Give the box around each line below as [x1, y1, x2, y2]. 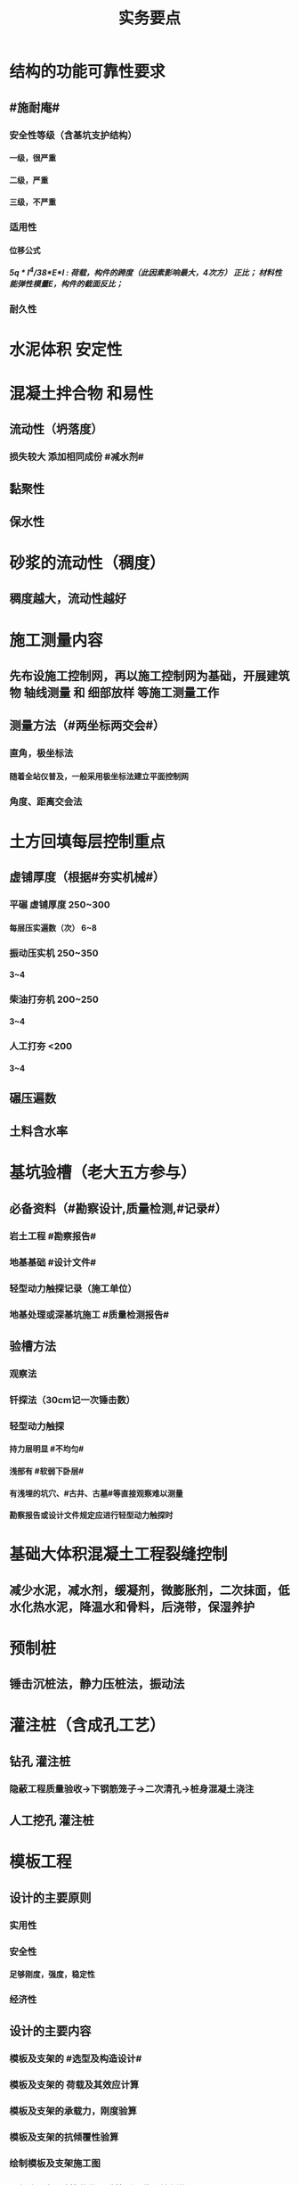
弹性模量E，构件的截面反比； [16, 278, 124, 290]
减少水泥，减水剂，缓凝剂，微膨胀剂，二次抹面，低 [9, 1582, 290, 1598]
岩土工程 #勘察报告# [9, 1229, 96, 1242]
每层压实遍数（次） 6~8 [9, 922, 98, 932]
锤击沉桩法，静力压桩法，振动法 [9, 1677, 185, 1692]
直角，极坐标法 [9, 747, 74, 760]
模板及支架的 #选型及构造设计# [9, 2052, 142, 2065]
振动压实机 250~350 [9, 947, 99, 959]
